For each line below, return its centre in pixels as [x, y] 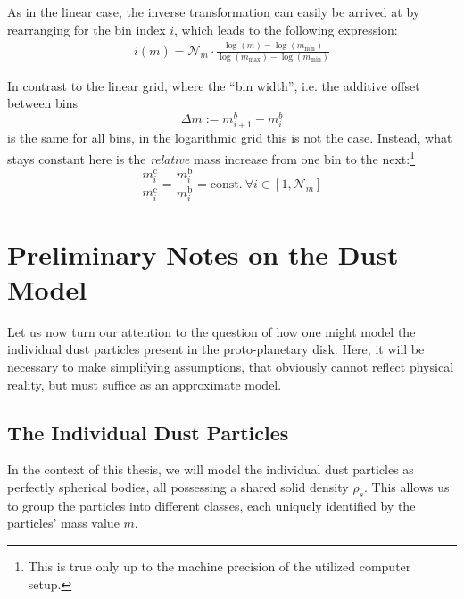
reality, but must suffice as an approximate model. [145, 384]
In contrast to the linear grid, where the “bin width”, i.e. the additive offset [214, 85]
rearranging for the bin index [87, 29]
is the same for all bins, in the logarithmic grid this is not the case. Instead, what [230, 138]
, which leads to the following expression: [286, 29]
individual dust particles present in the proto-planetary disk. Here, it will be [216, 349]
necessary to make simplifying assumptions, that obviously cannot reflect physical [231, 366]
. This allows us [407, 486]
